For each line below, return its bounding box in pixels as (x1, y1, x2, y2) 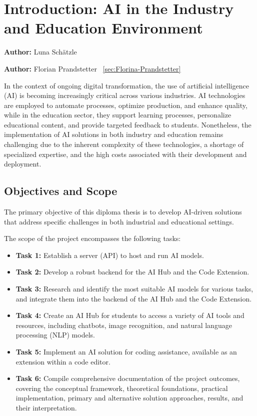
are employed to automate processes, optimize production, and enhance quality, (4, 99, 247, 110)
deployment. (4, 158, 41, 169)
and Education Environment (4, 17, 203, 38)
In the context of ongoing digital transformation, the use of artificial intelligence (4, 80, 249, 90)
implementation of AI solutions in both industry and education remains (4, 129, 223, 139)
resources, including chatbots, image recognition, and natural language (15, 319, 232, 330)
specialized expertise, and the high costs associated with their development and (4, 148, 247, 159)
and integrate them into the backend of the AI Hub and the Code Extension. (15, 293, 252, 303)
